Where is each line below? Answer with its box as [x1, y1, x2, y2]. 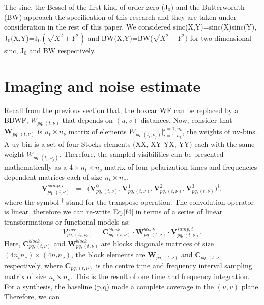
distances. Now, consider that [140, 115, 232, 125]
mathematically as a [4, 161, 67, 172]
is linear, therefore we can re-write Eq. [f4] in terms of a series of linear [4, 206, 223, 217]
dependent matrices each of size [4, 171, 103, 182]
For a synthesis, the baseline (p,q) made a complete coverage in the [4, 281, 214, 291]
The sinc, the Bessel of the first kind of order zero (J [4, 2, 168, 12]
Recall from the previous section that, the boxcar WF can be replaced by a [4, 104, 239, 115]
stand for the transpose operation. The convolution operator [66, 196, 254, 207]
